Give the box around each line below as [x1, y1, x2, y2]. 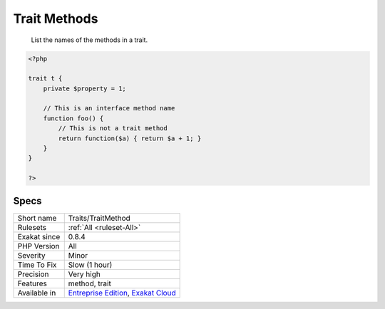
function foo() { [43, 114, 104, 122]
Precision [17, 269, 49, 279]
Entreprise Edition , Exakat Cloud [68, 288, 176, 298]
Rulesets [17, 222, 46, 232]
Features [17, 278, 48, 288]
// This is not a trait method [58, 125, 168, 132]
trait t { [28, 75, 63, 83]
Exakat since [17, 231, 61, 241]
